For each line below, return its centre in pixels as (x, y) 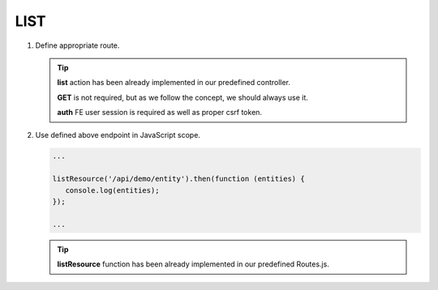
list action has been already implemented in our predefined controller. (174, 83)
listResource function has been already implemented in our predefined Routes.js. (193, 264)
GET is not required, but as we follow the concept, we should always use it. (182, 97)
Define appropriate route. (77, 45)
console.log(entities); (112, 190)
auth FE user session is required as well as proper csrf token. (160, 113)
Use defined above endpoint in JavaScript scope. (118, 134)
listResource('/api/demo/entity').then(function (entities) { (178, 179)
